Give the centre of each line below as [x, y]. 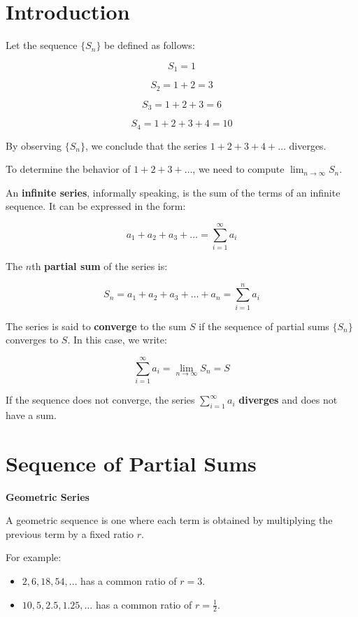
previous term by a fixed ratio [70, 533]
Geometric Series [48, 496]
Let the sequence [42, 45]
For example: [34, 557]
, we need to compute [238, 169]
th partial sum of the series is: [100, 266]
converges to [32, 340]
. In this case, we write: [117, 340]
